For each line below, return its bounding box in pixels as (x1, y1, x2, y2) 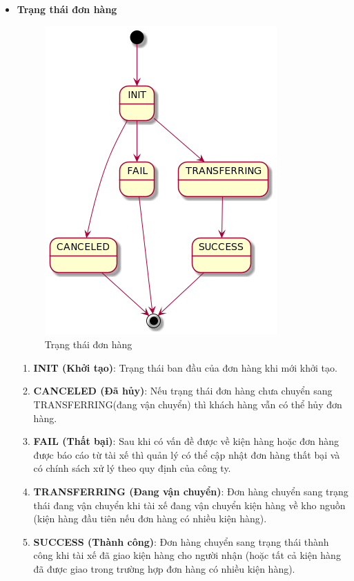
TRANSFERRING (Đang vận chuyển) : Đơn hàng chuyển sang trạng (33, 484, 348, 498)
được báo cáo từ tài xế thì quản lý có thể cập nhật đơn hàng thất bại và (33, 447, 340, 461)
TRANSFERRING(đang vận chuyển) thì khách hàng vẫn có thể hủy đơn (33, 397, 342, 411)
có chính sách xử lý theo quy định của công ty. (33, 461, 231, 475)
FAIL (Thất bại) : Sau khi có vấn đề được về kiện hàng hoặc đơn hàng (33, 434, 340, 448)
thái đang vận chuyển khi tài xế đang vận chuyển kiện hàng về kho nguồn (33, 497, 346, 512)
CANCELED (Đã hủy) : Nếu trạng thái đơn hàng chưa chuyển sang (33, 383, 333, 398)
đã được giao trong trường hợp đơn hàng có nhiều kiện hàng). (33, 561, 295, 575)
